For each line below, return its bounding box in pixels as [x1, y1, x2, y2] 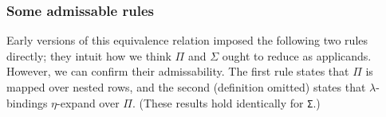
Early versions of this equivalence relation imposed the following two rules [6, 32, 368, 49]
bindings [6, 94, 48, 111]
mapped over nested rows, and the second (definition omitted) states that [6, 79, 366, 95]
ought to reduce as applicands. [222, 47, 372, 64]
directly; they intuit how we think [6, 47, 171, 64]
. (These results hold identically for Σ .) [132, 94, 321, 111]
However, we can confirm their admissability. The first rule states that [6, 63, 349, 80]
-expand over [57, 94, 120, 111]
